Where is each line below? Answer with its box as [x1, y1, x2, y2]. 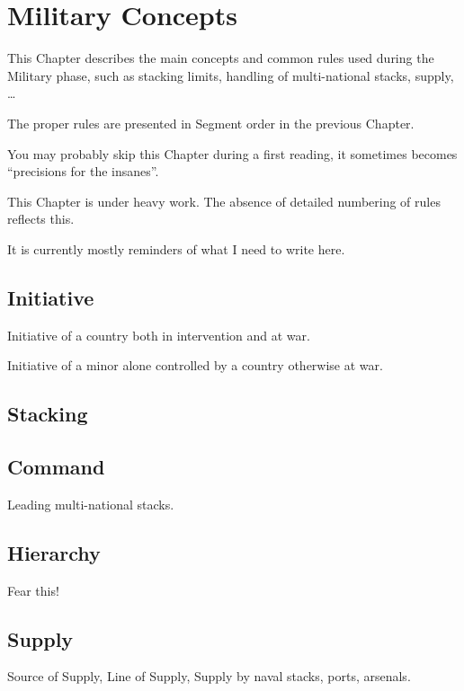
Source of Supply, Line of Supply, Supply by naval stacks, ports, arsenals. [7, 667, 411, 686]
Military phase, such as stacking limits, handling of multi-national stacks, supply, [7, 66, 454, 84]
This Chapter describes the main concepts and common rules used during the [7, 49, 434, 67]
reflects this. [7, 209, 75, 228]
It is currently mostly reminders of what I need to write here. [7, 239, 345, 258]
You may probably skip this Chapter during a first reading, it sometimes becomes [7, 144, 458, 163]
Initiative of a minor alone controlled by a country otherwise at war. [7, 356, 383, 375]
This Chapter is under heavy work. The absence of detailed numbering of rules [7, 191, 441, 210]
